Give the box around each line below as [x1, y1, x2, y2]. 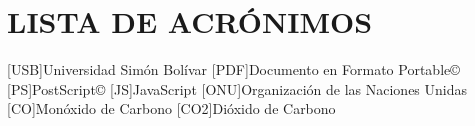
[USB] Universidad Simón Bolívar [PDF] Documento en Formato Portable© [7, 59, 460, 80]
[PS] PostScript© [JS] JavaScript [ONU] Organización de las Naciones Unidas [7, 78, 468, 99]
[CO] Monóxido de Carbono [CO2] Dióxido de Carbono [7, 98, 336, 119]
